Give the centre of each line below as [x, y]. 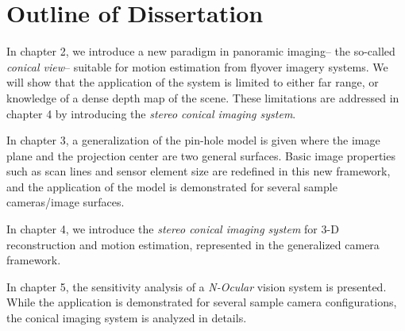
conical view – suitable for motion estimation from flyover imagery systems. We [197, 66]
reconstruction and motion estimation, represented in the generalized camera [193, 244]
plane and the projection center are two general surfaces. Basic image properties [201, 155]
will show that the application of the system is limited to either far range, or [193, 82]
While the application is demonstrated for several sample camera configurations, [202, 302]
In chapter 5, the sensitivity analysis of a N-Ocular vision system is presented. [197, 286]
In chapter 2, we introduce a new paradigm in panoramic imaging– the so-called [201, 51]
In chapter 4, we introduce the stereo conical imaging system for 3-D [173, 229]
